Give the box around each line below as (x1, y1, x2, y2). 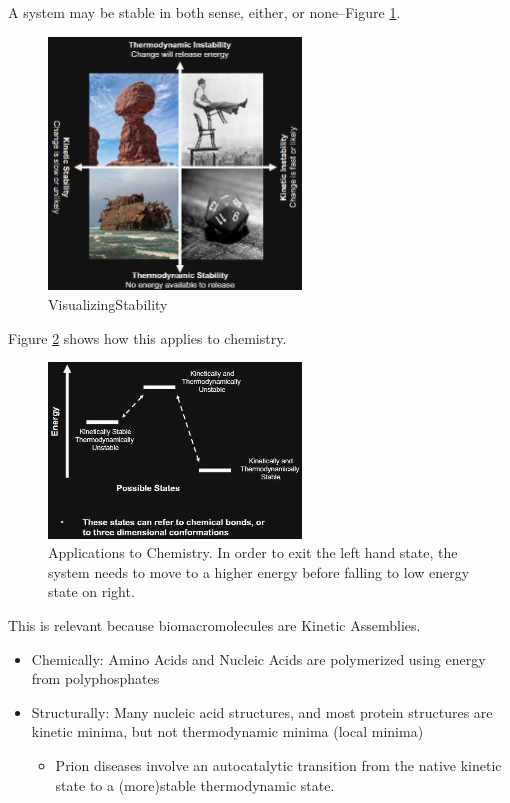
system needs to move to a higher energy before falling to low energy (48, 561, 470, 582)
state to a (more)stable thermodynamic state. (55, 774, 335, 795)
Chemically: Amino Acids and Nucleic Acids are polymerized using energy (31, 648, 486, 669)
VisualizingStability (48, 294, 168, 315)
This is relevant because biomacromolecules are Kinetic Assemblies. (8, 614, 421, 635)
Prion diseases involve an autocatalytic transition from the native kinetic (55, 754, 502, 775)
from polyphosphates (31, 668, 160, 689)
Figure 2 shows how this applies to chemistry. (8, 327, 287, 348)
